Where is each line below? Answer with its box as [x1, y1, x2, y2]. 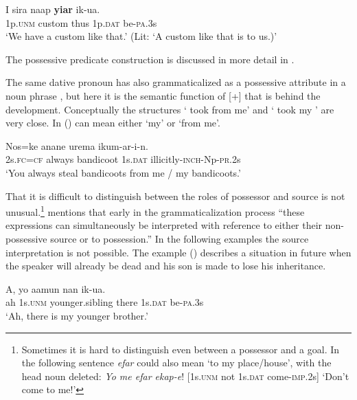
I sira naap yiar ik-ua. [5, 2, 100, 16]
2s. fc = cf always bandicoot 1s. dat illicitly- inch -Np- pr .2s [5, 152, 241, 166]
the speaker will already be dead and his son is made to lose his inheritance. [5, 258, 326, 273]
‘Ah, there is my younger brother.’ [5, 308, 148, 322]
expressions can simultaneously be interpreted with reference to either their [5, 218, 323, 232]
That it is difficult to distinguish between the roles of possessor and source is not [5, 188, 345, 203]
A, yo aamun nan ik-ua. [5, 281, 106, 296]
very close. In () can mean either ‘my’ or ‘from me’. [5, 115, 220, 130]
